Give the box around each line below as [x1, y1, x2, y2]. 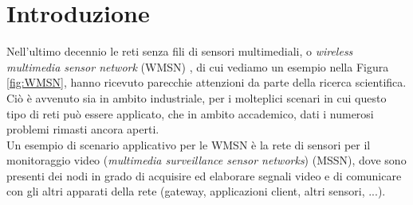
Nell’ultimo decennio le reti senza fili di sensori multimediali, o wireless [6, 43, 353, 60]
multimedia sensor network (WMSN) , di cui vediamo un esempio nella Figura [6, 58, 389, 75]
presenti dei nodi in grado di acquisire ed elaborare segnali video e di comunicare [6, 167, 402, 184]
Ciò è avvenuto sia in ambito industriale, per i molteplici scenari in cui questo [6, 89, 387, 106]
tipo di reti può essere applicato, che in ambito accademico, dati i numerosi [6, 105, 374, 122]
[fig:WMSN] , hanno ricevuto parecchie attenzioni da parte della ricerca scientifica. [6, 74, 407, 91]
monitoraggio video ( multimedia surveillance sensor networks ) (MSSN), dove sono [6, 152, 407, 168]
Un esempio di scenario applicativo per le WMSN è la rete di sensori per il [6, 136, 371, 153]
